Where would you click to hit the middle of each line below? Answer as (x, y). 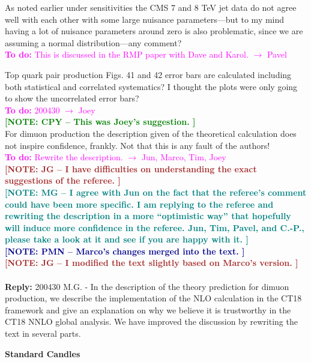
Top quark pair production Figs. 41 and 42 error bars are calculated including (148, 74)
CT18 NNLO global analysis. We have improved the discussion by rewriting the (151, 321)
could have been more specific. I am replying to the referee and (139, 204)
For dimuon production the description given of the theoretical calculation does (151, 133)
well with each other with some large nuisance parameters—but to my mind (145, 19)
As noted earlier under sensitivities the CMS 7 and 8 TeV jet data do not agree (151, 7)
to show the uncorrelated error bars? (72, 98)
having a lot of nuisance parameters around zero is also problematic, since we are (154, 31)
